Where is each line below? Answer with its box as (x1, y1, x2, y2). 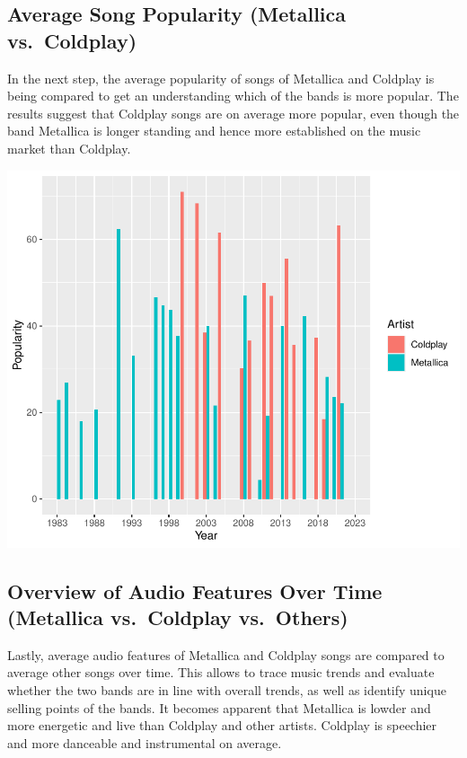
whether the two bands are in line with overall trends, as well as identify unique (7, 680, 446, 699)
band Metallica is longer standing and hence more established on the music (7, 121, 421, 140)
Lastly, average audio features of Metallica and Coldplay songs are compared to (7, 645, 445, 664)
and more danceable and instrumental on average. (7, 733, 282, 752)
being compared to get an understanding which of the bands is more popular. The (7, 86, 459, 105)
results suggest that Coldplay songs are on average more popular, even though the (7, 103, 460, 122)
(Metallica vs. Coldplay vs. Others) (7, 603, 348, 630)
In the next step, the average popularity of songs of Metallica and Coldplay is (7, 68, 435, 87)
